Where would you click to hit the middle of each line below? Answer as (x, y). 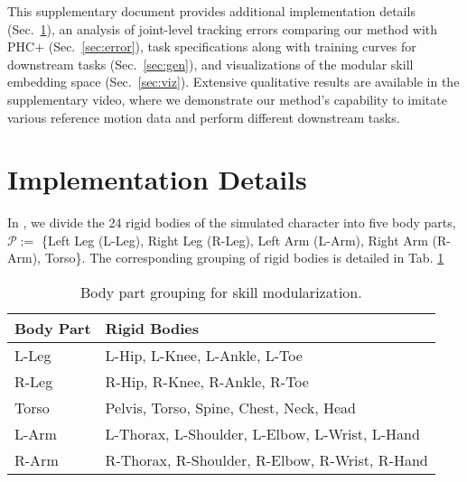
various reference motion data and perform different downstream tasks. (204, 117)
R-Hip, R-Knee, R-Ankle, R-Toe (207, 382)
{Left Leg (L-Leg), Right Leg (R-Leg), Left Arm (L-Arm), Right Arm (234, 240)
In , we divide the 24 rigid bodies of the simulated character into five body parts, (232, 222)
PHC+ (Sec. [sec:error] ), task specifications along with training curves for (212, 46)
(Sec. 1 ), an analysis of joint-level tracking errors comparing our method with (223, 28)
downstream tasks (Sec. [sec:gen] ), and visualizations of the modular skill (210, 64)
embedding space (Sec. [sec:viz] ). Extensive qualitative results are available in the (233, 82)
